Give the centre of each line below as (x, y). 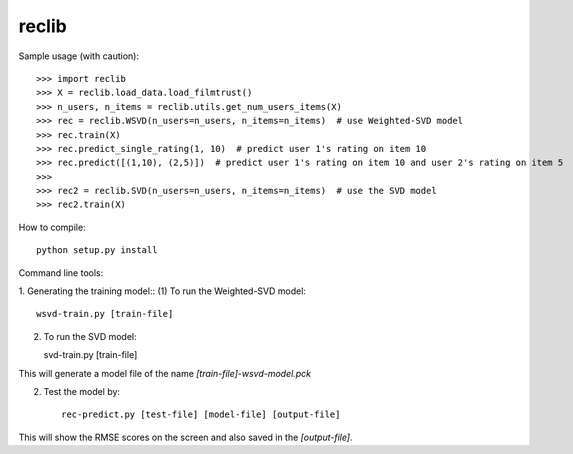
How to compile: (52, 227)
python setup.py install (97, 250)
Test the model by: (81, 391)
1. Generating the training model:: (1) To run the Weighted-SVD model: (162, 291)
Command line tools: (61, 272)
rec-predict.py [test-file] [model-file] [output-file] (201, 414)
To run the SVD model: (90, 336)
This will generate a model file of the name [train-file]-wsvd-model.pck (165, 373)
